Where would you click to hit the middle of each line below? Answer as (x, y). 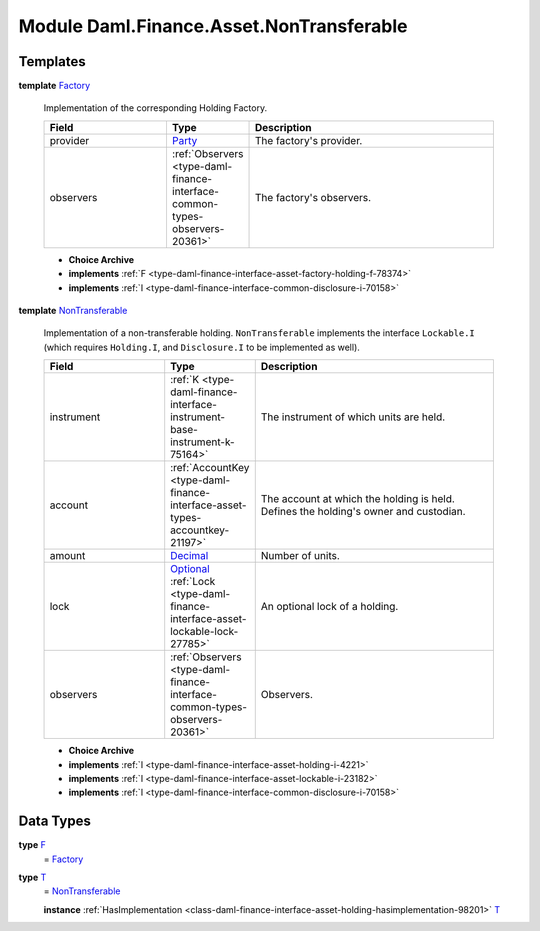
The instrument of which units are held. (353, 417)
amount (67, 556)
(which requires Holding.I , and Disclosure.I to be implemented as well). (201, 347)
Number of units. (300, 556)
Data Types (55, 821)
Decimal (189, 556)
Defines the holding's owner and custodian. (363, 512)
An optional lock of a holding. (329, 607)
